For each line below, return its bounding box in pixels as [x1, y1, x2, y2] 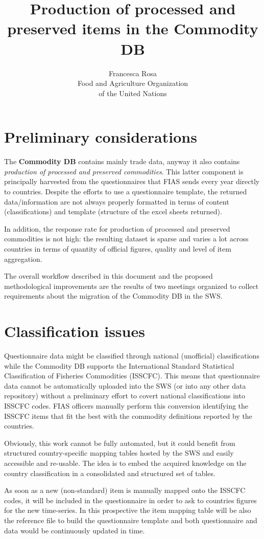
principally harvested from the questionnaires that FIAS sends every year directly [4, 176, 260, 187]
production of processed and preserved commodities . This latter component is [4, 166, 244, 176]
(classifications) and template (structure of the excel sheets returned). [4, 206, 222, 217]
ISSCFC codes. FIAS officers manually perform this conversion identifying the [4, 400, 249, 411]
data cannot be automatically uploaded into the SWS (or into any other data [4, 380, 246, 391]
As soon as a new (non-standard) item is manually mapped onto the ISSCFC [4, 485, 246, 496]
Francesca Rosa [109, 68, 157, 78]
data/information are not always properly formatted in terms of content [4, 196, 229, 207]
